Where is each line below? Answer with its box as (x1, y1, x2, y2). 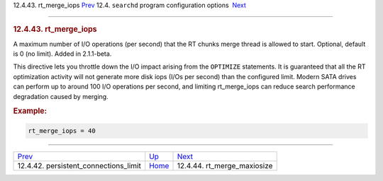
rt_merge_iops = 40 (28, 127, 96, 134)
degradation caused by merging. (13, 92, 109, 100)
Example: (13, 106, 48, 116)
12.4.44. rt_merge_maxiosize (177, 160, 273, 170)
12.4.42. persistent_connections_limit (17, 160, 141, 170)
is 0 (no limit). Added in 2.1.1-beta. (13, 49, 112, 58)
